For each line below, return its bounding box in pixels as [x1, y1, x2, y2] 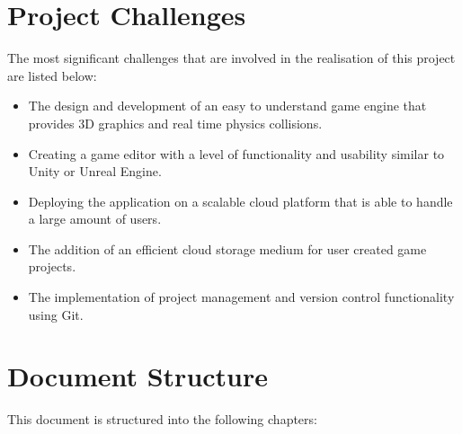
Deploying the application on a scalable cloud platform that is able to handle [28, 191, 453, 210]
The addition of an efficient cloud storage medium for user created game [28, 239, 427, 258]
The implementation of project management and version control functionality [28, 288, 455, 306]
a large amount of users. [28, 209, 162, 228]
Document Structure [7, 358, 269, 394]
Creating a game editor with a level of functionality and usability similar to [28, 144, 445, 163]
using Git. [28, 305, 84, 323]
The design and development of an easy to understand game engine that [28, 96, 427, 115]
